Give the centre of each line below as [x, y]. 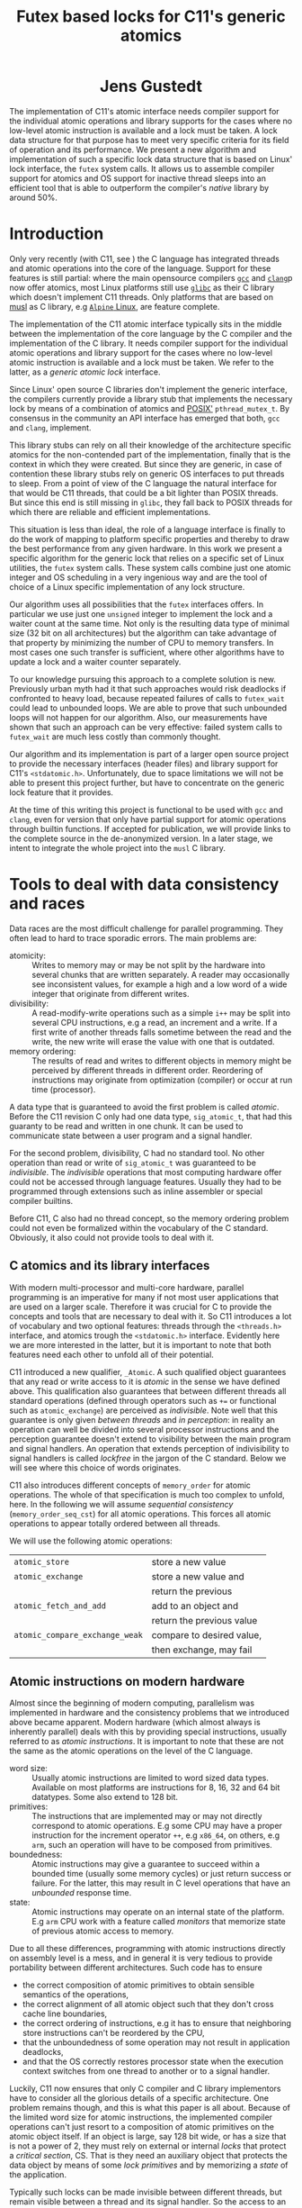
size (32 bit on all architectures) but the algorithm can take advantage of [143, 633]
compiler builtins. [41, 1200]
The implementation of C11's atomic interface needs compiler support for [145, 111]
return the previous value [204, 1620]
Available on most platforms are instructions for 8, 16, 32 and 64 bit [156, 1787]
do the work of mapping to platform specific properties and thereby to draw [149, 538]
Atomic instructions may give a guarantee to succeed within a [146, 1864]
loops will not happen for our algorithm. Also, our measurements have [138, 717]
